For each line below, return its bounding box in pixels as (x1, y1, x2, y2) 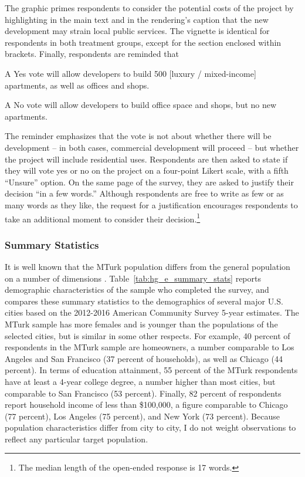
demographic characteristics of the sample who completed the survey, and (5, 283, 269, 296)
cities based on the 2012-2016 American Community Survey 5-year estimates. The (5, 306, 299, 319)
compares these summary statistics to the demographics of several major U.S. (5, 295, 283, 307)
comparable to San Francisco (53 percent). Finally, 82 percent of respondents (5, 387, 282, 399)
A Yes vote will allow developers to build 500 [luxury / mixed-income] (5, 67, 256, 79)
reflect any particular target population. (5, 432, 148, 445)
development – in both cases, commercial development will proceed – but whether (5, 141, 299, 153)
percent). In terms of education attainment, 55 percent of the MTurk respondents (5, 364, 298, 376)
